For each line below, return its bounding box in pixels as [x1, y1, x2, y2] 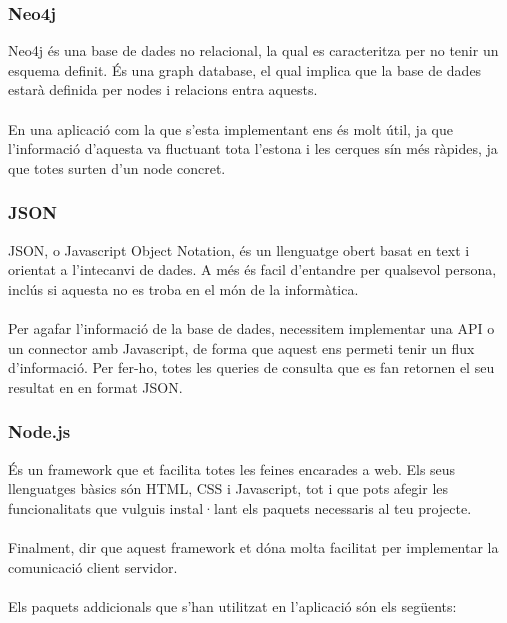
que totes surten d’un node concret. [8, 157, 226, 178]
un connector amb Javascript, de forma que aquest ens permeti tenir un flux [8, 337, 475, 358]
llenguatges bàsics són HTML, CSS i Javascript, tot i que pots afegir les [8, 478, 449, 499]
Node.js [8, 419, 71, 444]
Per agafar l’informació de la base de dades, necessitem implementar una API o [8, 317, 495, 338]
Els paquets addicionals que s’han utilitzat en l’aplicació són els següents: [8, 595, 457, 616]
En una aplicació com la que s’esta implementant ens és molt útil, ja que [8, 118, 453, 139]
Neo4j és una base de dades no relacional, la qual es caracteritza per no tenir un [8, 40, 499, 61]
